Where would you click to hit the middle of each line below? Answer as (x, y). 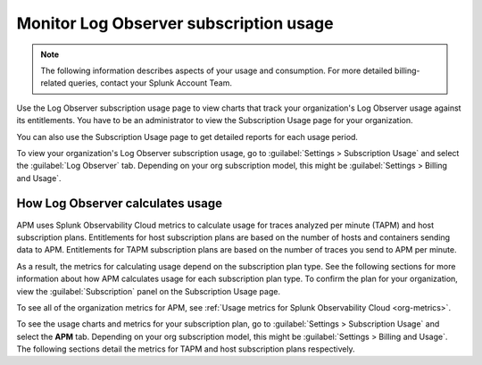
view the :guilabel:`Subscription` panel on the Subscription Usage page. (149, 291)
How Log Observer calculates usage (120, 204)
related (54, 83)
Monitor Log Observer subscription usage (175, 23)
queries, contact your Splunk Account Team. (150, 83)
